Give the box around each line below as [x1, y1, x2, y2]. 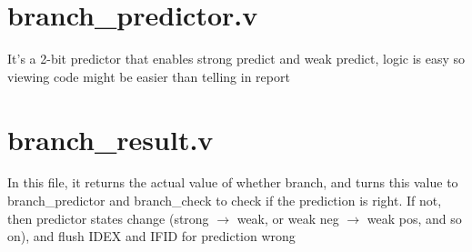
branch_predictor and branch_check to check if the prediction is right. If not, [7, 191, 442, 210]
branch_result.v [7, 120, 214, 157]
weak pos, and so [367, 208, 462, 227]
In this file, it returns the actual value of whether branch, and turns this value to [7, 173, 458, 192]
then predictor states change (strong [7, 208, 209, 227]
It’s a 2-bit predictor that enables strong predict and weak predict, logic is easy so [7, 49, 466, 68]
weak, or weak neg [236, 208, 339, 227]
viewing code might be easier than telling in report [7, 66, 290, 86]
